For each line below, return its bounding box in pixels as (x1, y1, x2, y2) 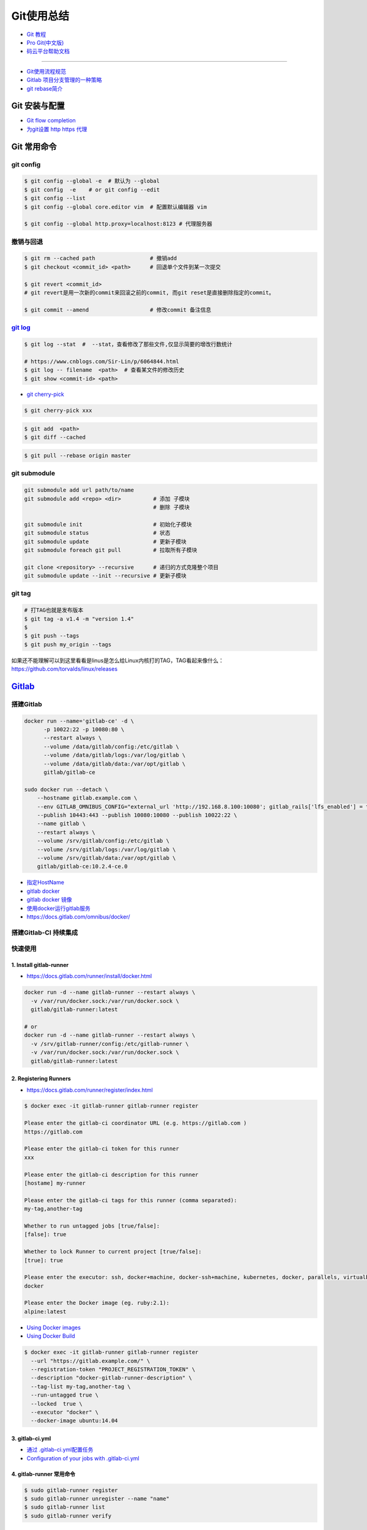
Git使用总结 (11, 9, 70, 23)
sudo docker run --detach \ (24, 786, 108, 793)
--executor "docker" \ (31, 1408, 99, 1416)
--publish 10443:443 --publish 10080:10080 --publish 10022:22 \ (37, 812, 237, 818)
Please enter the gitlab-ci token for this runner (24, 1145, 180, 1152)
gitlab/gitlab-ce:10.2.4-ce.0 (37, 863, 128, 870)
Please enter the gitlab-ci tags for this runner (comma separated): (24, 1196, 237, 1204)
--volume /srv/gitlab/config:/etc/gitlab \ (37, 837, 169, 845)
